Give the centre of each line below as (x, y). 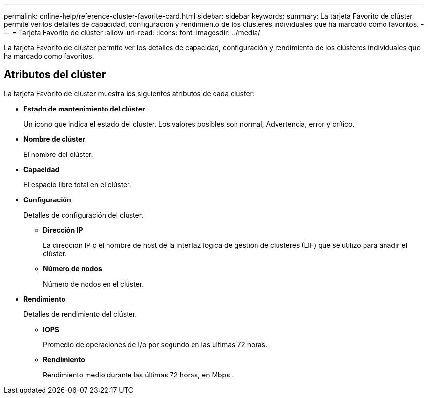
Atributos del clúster (55, 75)
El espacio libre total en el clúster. (77, 184)
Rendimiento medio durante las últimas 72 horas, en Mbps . (139, 375)
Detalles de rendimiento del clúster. (80, 314)
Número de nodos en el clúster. (94, 284)
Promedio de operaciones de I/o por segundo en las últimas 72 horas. (155, 344)
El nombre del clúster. (58, 154)
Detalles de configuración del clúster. (84, 215)
